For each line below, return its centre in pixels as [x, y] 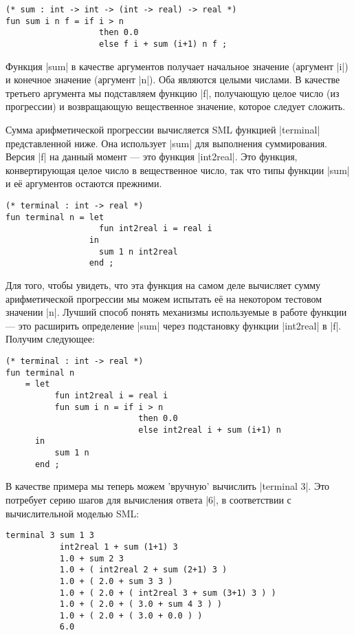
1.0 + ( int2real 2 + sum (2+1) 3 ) [143, 570]
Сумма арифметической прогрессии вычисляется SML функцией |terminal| [163, 129]
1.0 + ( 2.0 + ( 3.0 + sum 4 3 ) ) [141, 604]
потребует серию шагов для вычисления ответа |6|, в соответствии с [148, 500]
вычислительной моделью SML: [73, 513]
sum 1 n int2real [139, 251]
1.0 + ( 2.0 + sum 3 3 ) [116, 581]
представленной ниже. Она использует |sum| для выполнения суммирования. [167, 143]
